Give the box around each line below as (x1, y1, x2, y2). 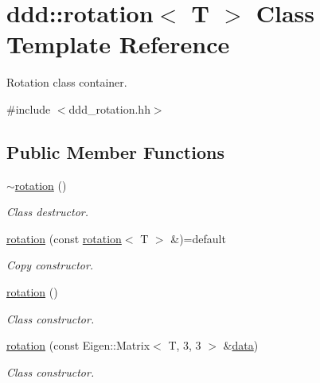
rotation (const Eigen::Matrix (6, 337, 150, 354)
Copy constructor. (6, 257, 94, 273)
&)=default (170, 230, 226, 246)
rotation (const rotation (6, 230, 122, 246)
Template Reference (6, 28, 230, 60)
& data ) (223, 337, 259, 354)
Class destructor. (6, 203, 89, 220)
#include (6, 100, 51, 117)
